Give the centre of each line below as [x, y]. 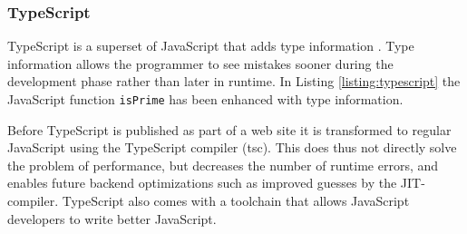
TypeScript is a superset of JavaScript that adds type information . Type [211, 46]
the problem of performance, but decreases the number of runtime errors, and [223, 165]
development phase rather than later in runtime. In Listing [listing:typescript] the [234, 81]
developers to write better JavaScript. [112, 218]
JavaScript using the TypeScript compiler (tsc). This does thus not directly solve [232, 147]
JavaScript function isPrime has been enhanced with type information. [205, 99]
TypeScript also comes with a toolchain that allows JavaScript [236, 201]
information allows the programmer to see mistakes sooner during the [200, 63]
